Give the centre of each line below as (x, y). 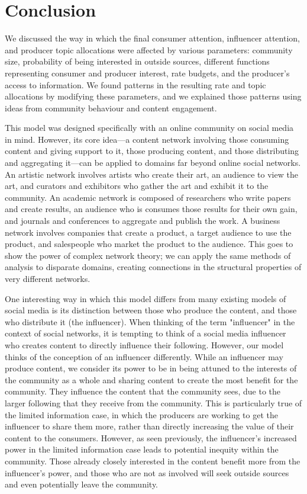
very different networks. (48, 278)
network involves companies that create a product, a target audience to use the (148, 232)
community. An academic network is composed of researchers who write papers (148, 197)
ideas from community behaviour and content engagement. (111, 108)
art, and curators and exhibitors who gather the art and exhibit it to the (137, 186)
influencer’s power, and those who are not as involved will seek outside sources (147, 472)
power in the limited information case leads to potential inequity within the (142, 449)
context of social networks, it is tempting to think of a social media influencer (146, 333)
